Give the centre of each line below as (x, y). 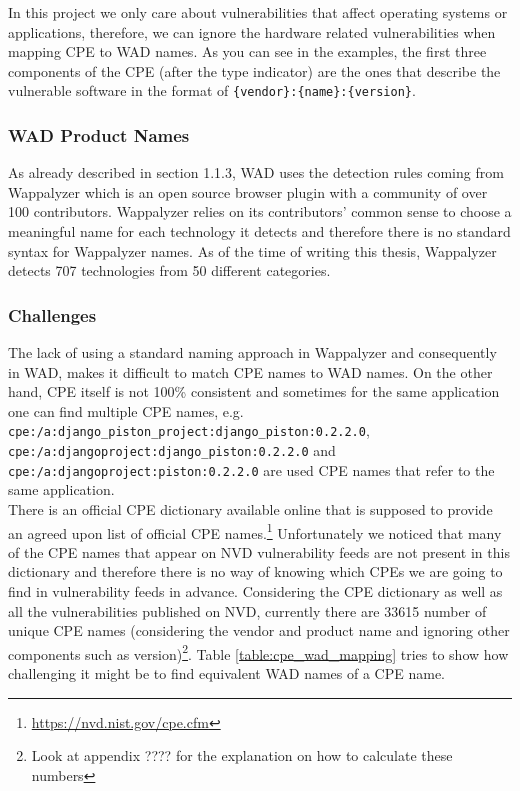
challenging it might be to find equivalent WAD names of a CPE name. (226, 673)
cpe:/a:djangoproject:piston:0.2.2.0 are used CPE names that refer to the (251, 469)
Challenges (52, 314)
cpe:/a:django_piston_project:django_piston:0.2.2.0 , (189, 430)
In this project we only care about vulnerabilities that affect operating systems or (258, 12)
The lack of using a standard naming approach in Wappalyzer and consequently (252, 352)
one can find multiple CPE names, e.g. (126, 410)
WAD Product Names (99, 134)
